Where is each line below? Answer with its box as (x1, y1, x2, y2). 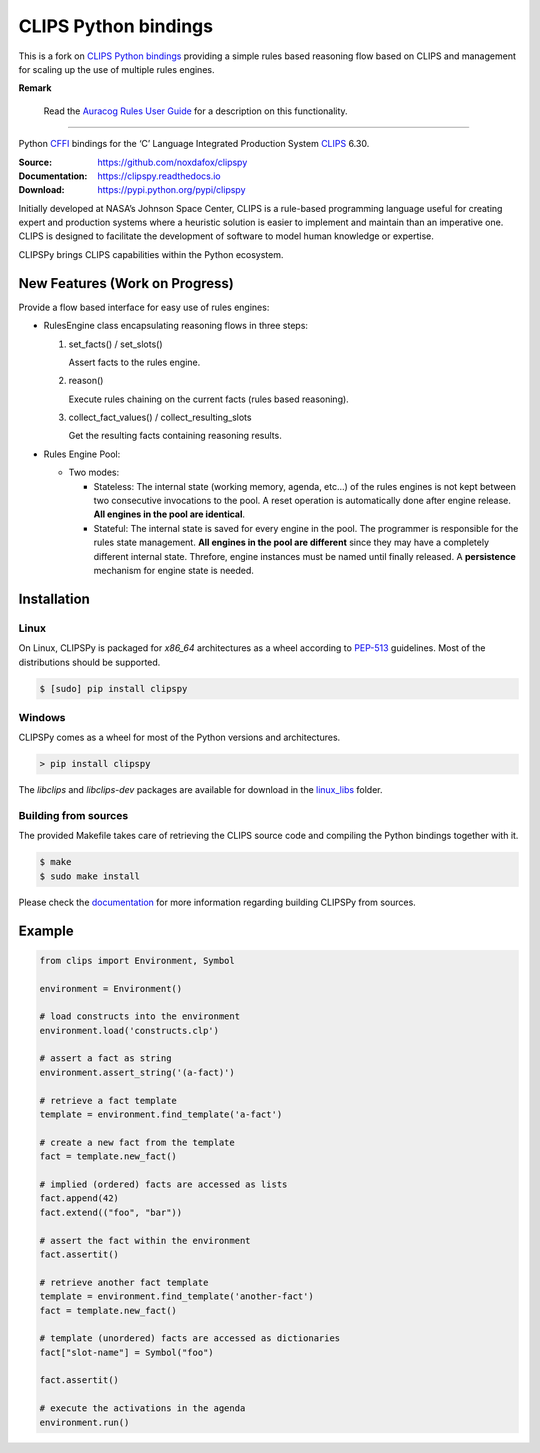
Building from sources (18, 809, 129, 822)
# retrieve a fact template (39, 1095, 177, 1106)
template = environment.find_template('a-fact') (39, 1109, 283, 1120)
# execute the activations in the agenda (39, 1403, 246, 1414)
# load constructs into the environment (39, 1011, 240, 1022)
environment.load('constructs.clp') (39, 1025, 220, 1036)
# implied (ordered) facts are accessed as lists (39, 1178, 288, 1190)
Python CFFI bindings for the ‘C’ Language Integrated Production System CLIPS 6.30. (18, 138, 370, 150)
